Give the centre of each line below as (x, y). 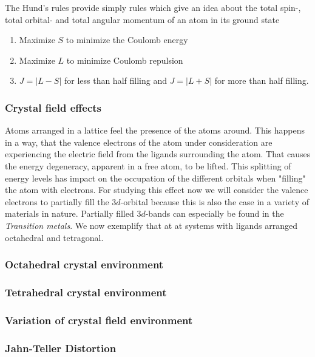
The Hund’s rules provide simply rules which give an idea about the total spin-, (153, 7)
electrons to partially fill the (57, 201)
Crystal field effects (53, 107)
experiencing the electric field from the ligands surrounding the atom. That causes (158, 154)
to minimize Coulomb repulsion (125, 60)
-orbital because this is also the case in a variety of (215, 201)
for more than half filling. (262, 80)
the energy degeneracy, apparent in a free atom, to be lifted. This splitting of (148, 165)
